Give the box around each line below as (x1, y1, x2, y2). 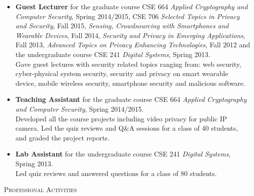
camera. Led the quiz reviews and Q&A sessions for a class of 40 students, (15, 123, 238, 133)
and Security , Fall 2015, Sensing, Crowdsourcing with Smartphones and (15, 20, 229, 31)
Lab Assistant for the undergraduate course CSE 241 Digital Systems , (15, 149, 231, 159)
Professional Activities (4, 184, 77, 195)
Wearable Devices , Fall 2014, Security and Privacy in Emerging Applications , (15, 30, 245, 40)
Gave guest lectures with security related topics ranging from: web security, (15, 59, 241, 69)
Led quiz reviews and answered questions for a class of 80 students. (15, 168, 217, 178)
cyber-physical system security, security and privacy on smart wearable (15, 68, 229, 78)
